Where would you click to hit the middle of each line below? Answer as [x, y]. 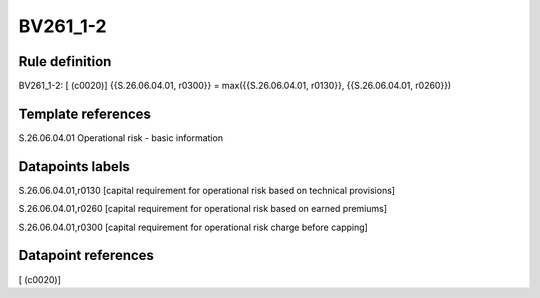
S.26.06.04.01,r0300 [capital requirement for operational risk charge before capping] [193, 227]
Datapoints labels [74, 166]
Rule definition [65, 61]
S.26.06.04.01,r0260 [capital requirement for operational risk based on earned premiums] [203, 209]
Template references [85, 113]
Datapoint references [86, 255]
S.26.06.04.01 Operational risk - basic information [121, 137]
